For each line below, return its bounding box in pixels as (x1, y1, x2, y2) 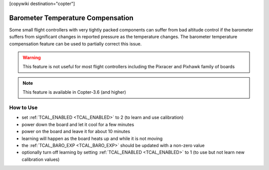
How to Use (9, 104, 38, 111)
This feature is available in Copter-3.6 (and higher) (22, 89, 127, 95)
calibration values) (21, 156, 60, 162)
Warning (22, 55, 41, 61)
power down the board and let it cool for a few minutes (21, 121, 134, 127)
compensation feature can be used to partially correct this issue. (9, 40, 142, 47)
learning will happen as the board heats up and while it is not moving (21, 135, 163, 142)
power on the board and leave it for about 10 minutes (21, 129, 131, 135)
